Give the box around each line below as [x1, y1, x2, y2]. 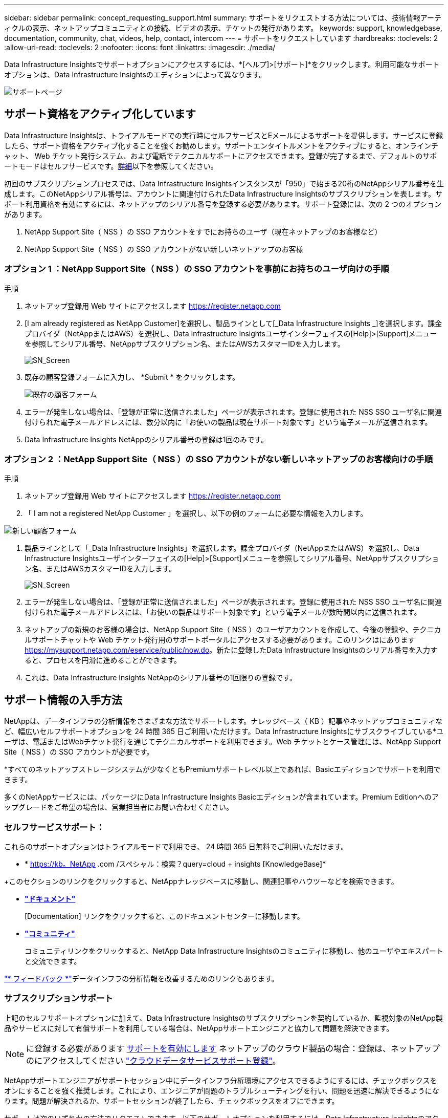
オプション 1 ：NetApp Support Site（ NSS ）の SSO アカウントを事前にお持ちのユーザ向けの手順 [4, 264, 389, 274]
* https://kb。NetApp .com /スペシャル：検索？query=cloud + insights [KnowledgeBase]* [25, 859, 326, 868]
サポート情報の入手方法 [4, 693, 122, 706]
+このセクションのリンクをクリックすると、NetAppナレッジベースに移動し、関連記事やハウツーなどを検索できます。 [4, 876, 398, 886]
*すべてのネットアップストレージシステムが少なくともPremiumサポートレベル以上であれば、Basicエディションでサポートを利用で [4, 765, 441, 774]
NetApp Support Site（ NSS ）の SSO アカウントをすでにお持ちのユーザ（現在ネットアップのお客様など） [25, 227, 382, 236]
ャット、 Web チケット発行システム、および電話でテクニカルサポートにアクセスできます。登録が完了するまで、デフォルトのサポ [4, 151, 437, 160]
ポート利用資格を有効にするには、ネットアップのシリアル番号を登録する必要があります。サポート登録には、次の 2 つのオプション [4, 199, 442, 208]
